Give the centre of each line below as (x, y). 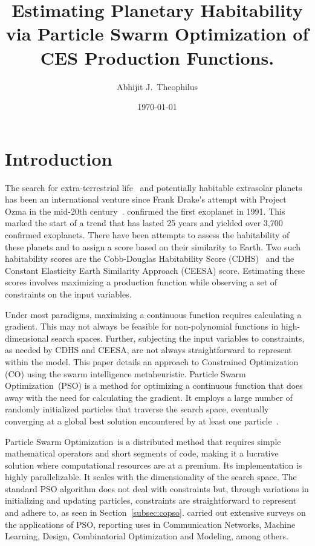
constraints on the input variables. (68, 294)
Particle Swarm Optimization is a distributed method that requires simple (143, 441)
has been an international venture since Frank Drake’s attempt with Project (146, 199)
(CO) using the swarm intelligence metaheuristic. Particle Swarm (125, 373)
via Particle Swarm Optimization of (157, 34)
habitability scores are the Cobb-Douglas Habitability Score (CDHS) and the (150, 258)
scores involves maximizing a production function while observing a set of (141, 282)
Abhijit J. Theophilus (157, 86)
